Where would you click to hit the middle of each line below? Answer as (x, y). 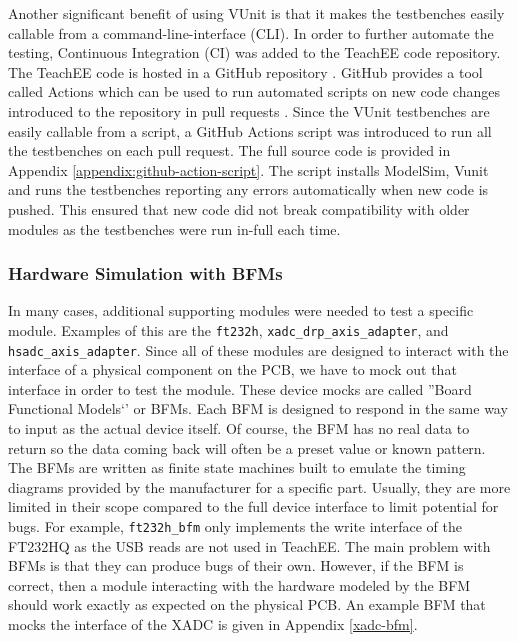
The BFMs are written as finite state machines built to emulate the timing (237, 467)
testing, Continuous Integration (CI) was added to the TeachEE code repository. (254, 52)
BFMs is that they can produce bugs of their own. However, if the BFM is (236, 565)
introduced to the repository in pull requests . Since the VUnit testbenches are (249, 110)
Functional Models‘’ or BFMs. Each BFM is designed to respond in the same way (258, 408)
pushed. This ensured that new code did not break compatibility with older (239, 208)
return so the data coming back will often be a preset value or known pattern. (247, 447)
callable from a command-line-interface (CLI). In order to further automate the (251, 32)
